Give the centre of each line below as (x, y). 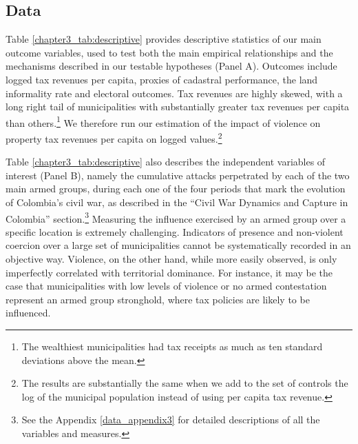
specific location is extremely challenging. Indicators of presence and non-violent (175, 231)
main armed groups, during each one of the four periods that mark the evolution (176, 189)
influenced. (28, 313)
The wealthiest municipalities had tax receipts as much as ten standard (172, 346)
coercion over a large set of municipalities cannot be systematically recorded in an (178, 245)
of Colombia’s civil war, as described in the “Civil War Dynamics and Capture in (177, 202)
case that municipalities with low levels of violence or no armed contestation (166, 286)
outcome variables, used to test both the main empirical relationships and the (169, 52)
